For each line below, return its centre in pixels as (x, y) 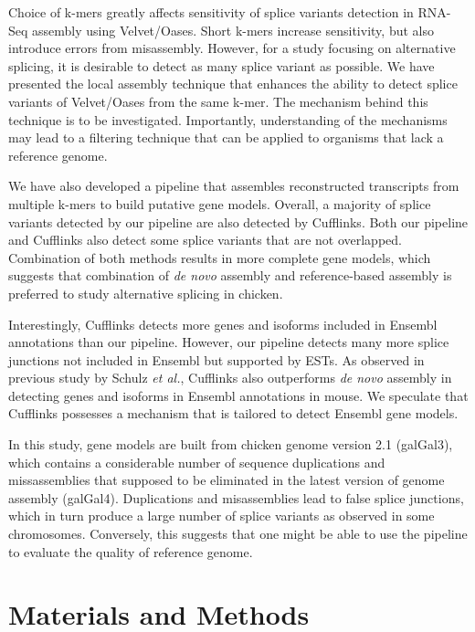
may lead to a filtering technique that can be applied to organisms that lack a (226, 137)
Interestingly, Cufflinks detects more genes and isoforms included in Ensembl (223, 324)
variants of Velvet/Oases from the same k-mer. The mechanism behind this (218, 101)
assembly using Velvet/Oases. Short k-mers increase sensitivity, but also (233, 30)
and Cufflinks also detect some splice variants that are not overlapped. (205, 240)
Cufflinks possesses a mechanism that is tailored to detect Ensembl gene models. (233, 413)
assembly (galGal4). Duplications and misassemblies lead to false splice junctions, (236, 497)
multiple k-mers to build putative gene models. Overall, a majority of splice (220, 203)
